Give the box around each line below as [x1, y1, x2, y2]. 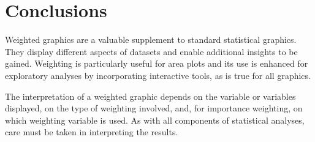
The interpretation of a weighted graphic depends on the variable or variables [5, 89, 296, 102]
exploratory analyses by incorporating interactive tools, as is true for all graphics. [5, 69, 311, 81]
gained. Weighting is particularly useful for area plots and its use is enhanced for [5, 57, 308, 70]
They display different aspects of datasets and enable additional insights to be [5, 45, 298, 58]
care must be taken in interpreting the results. [5, 125, 178, 138]
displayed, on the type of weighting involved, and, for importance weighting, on [5, 102, 303, 114]
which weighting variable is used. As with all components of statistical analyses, [5, 113, 305, 126]
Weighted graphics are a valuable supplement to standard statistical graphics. [5, 33, 297, 46]
